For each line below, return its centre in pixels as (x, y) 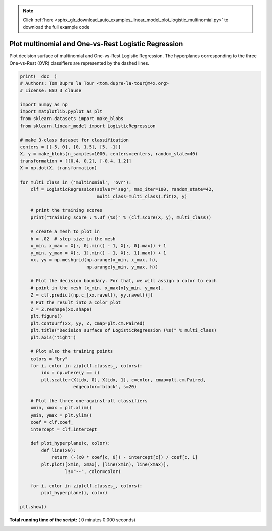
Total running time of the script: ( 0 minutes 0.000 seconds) (73, 520)
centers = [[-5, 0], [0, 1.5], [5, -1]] (70, 147)
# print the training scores (66, 210)
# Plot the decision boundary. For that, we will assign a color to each (123, 281)
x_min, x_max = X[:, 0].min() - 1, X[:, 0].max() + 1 (98, 246)
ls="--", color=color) (93, 471)
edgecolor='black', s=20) (105, 387)
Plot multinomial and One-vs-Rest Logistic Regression (96, 44)
